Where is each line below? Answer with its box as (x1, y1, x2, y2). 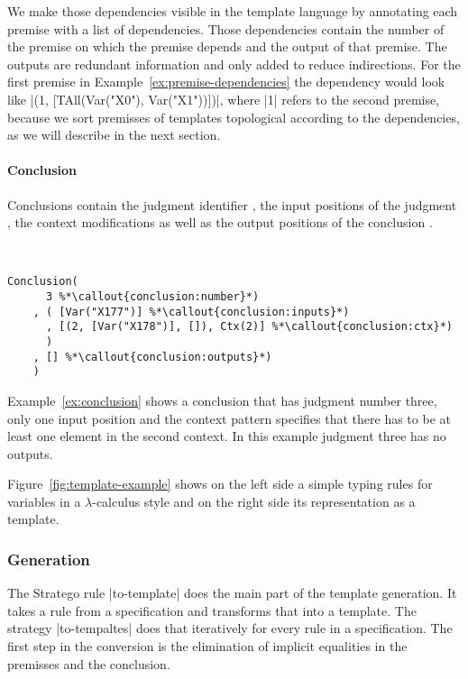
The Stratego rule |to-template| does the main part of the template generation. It (7, 583, 457, 602)
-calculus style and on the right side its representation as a (92, 491, 416, 510)
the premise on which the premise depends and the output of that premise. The (7, 37, 447, 56)
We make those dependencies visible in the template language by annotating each (7, 2, 458, 20)
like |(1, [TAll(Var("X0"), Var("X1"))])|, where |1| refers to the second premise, (7, 89, 440, 108)
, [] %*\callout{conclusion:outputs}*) (32, 350, 272, 363)
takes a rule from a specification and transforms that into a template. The (7, 601, 417, 619)
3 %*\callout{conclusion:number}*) (45, 289, 260, 303)
